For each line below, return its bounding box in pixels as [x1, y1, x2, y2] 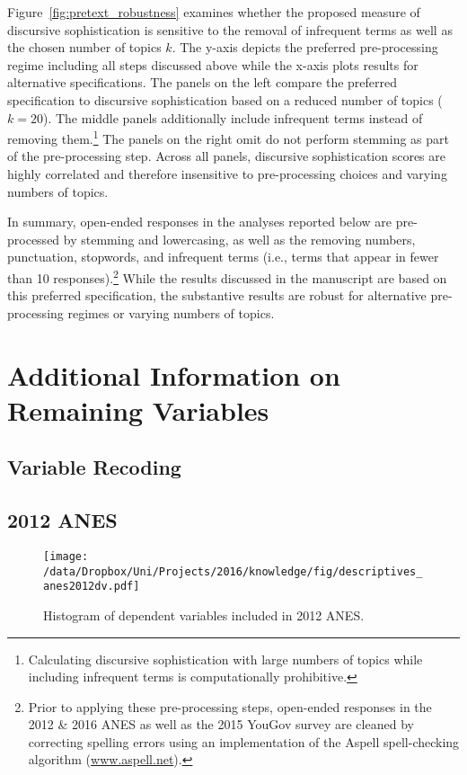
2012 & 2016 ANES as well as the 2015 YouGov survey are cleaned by [28, 715, 414, 734]
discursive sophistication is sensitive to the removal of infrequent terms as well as [7, 20, 453, 39]
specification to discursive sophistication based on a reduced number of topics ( [7, 90, 443, 109]
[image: [43, 549, 89, 563]
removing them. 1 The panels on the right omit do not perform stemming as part [7, 127, 449, 147]
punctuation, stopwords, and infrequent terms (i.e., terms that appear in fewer [7, 247, 439, 266]
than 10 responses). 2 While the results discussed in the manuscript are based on [7, 265, 447, 287]
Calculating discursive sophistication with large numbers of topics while [28, 649, 423, 668]
